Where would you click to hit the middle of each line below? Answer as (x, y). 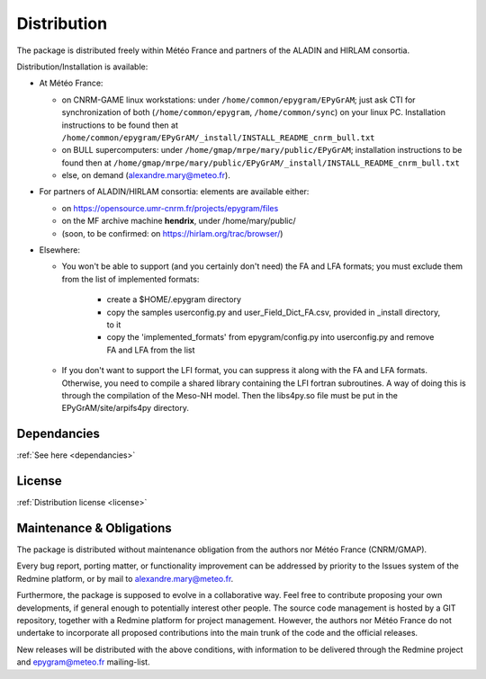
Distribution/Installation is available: (82, 67)
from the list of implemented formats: (130, 279)
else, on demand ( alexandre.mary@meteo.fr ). (146, 175)
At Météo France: (71, 83)
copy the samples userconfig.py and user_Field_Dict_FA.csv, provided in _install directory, (274, 312)
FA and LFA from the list (151, 350)
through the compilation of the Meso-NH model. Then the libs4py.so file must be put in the (229, 395)
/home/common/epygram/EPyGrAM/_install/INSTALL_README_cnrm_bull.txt (218, 138)
